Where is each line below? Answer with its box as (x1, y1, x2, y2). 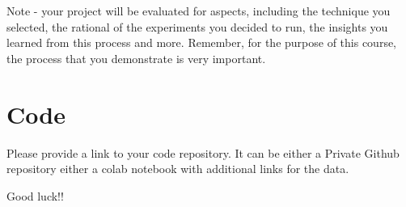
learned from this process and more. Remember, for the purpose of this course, (6, 34, 397, 51)
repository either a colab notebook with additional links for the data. (6, 160, 349, 177)
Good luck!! (6, 187, 64, 204)
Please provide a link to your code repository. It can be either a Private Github (6, 144, 400, 161)
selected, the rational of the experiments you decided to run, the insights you (6, 18, 388, 35)
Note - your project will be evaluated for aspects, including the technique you (6, 2, 391, 19)
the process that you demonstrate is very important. (6, 49, 266, 66)
